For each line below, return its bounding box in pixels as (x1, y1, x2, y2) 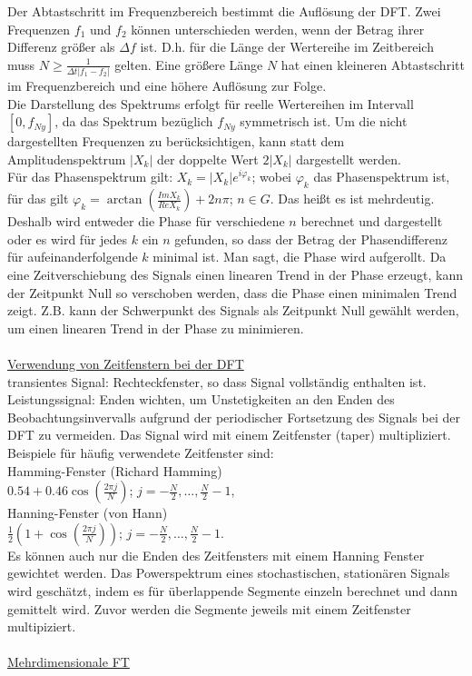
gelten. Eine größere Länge (114, 55, 263, 74)
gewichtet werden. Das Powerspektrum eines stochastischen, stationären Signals (7, 563, 450, 582)
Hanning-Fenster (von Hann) (7, 503, 168, 522)
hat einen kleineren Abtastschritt (280, 55, 465, 74)
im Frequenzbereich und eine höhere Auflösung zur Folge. (7, 76, 327, 95)
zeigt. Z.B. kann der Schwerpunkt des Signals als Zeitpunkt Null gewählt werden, (7, 301, 459, 320)
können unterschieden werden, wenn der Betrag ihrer (131, 19, 425, 38)
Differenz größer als (7, 37, 115, 56)
